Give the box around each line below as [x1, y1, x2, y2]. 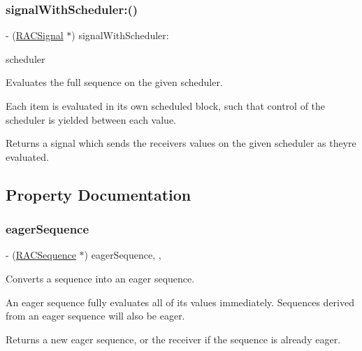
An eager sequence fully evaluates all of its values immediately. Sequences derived [6, 294, 354, 309]
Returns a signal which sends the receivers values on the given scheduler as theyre [6, 136, 356, 150]
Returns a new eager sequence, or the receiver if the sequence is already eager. [6, 331, 341, 346]
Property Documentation [6, 183, 191, 205]
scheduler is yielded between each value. [6, 112, 176, 127]
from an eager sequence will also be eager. [6, 308, 185, 323]
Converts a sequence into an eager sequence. [6, 271, 195, 285]
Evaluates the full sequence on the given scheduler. [6, 75, 223, 89]
